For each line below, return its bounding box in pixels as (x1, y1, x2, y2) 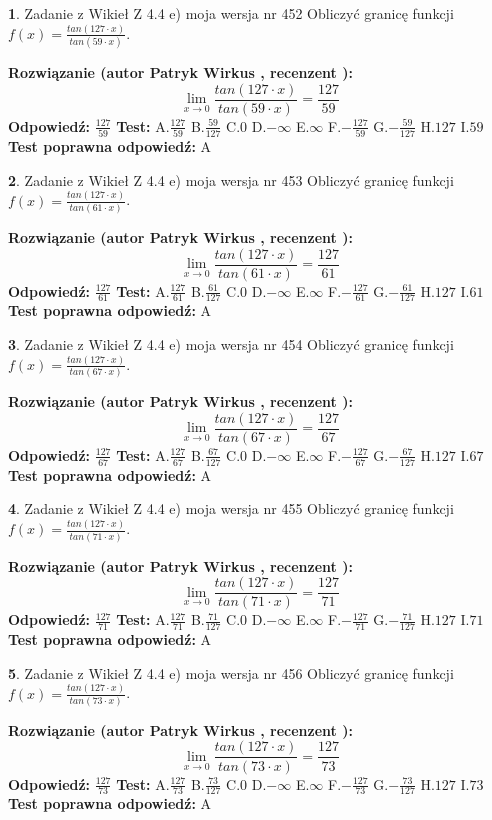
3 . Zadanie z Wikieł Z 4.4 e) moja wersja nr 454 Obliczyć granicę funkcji (8, 334, 454, 355)
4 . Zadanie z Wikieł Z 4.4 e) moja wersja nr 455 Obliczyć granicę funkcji (8, 498, 454, 519)
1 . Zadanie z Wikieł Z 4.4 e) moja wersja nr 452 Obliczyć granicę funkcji (8, 3, 454, 23)
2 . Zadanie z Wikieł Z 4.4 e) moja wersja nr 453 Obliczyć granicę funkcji (8, 169, 454, 190)
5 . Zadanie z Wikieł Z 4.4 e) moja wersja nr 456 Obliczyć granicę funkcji (8, 662, 454, 683)
